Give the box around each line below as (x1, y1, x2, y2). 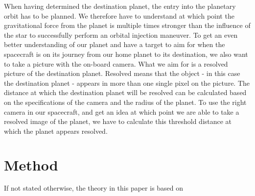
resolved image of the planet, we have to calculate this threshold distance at (4, 116, 232, 126)
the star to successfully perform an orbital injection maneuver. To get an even (4, 29, 238, 40)
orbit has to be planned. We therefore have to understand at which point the (4, 10, 234, 21)
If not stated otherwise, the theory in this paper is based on (4, 183, 184, 193)
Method (4, 154, 58, 174)
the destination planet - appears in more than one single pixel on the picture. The (4, 77, 250, 88)
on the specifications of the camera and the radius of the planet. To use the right (4, 97, 247, 107)
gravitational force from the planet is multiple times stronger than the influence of (4, 20, 251, 30)
